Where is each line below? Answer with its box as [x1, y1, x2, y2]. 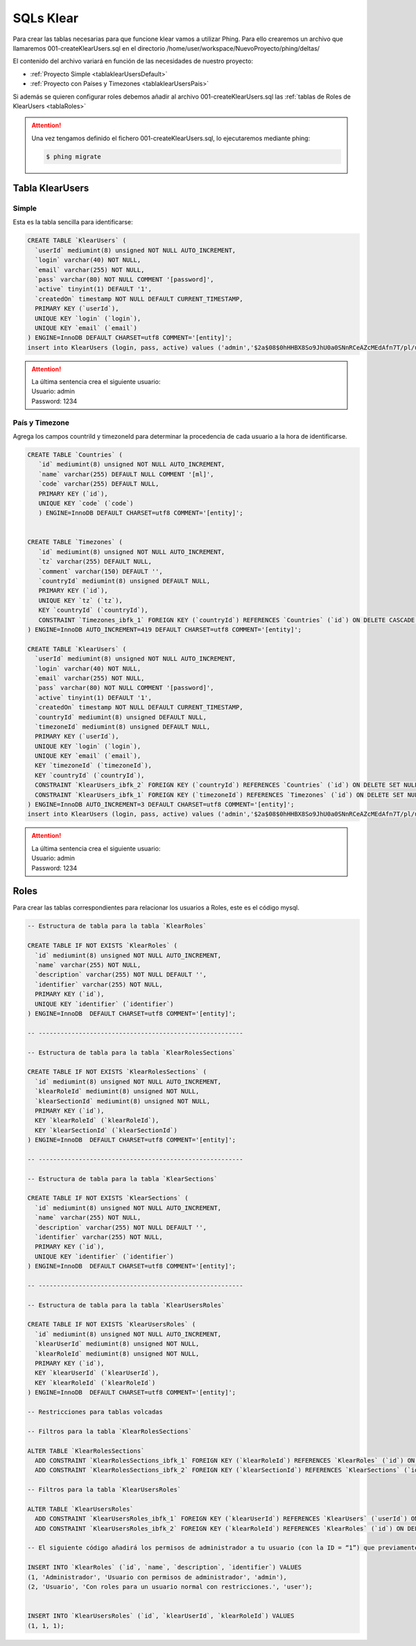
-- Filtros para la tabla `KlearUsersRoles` [27, 1486, 182, 1494]
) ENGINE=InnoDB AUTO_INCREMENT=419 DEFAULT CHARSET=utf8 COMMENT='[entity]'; [27, 625, 302, 633]
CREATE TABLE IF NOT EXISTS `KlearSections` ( [27, 1194, 189, 1202]
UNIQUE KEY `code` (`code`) [38, 499, 135, 507]
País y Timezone [12, 417, 69, 427]
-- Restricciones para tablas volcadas [27, 1408, 163, 1416]
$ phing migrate [46, 153, 102, 160]
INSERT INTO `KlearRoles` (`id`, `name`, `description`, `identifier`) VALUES [27, 1563, 302, 1572]
